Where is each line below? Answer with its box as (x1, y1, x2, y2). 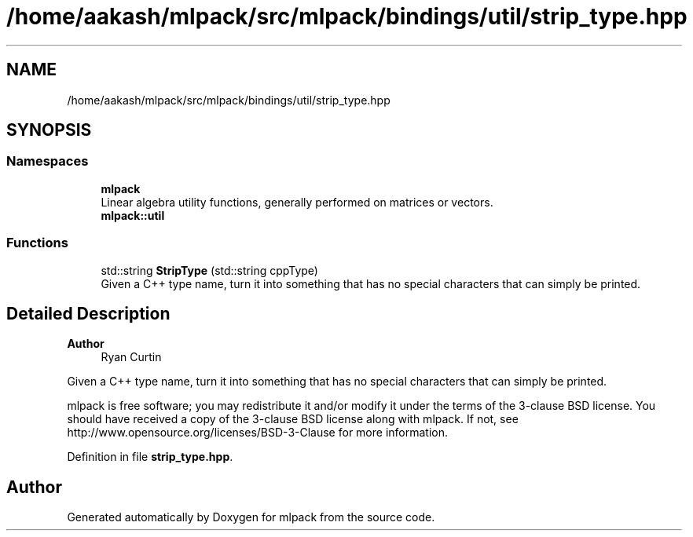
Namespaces (6, 153, 89, 170)
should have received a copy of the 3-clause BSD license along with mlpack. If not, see (67, 412, 519, 426)
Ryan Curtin (101, 350, 162, 364)
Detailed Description (6, 303, 170, 323)
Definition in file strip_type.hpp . (67, 450, 233, 464)
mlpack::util (101, 208, 165, 222)
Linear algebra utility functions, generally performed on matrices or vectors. (101, 195, 493, 209)
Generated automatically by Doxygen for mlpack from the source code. (67, 510, 435, 524)
